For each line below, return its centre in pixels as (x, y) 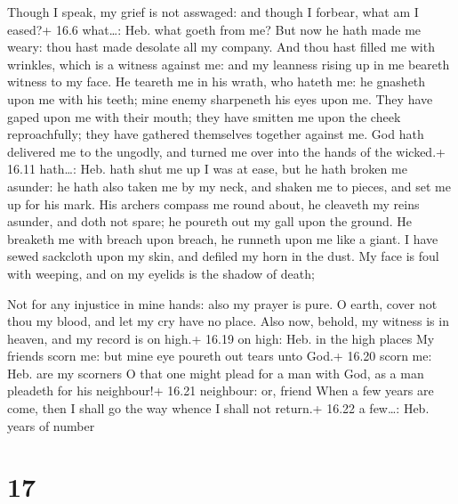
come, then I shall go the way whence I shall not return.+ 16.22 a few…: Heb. (218, 408)
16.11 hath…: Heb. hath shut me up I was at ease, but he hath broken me (207, 169)
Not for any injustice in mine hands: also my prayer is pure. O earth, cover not (222, 303)
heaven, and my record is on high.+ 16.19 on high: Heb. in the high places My (221, 338)
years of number (51, 425)
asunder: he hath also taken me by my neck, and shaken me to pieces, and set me (229, 186)
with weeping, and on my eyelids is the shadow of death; (161, 273)
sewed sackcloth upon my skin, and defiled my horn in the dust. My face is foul (223, 256)
